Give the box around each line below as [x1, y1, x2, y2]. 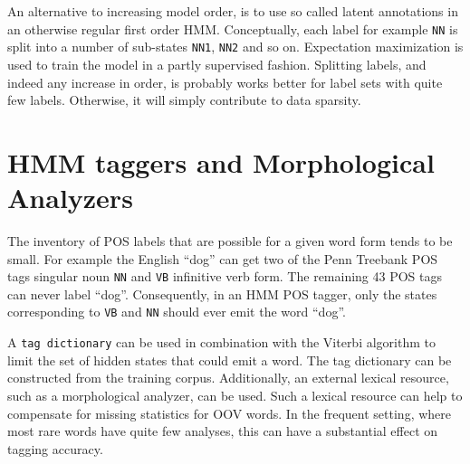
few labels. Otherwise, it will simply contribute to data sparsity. [7, 90, 361, 109]
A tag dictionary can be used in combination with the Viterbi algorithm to [7, 333, 436, 352]
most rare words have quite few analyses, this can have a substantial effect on [7, 421, 438, 440]
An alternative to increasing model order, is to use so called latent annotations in [7, 2, 458, 20]
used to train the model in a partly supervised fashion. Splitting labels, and [7, 54, 427, 73]
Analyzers [7, 179, 133, 216]
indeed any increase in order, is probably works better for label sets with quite [7, 72, 443, 91]
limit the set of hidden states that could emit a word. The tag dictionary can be [7, 350, 452, 369]
